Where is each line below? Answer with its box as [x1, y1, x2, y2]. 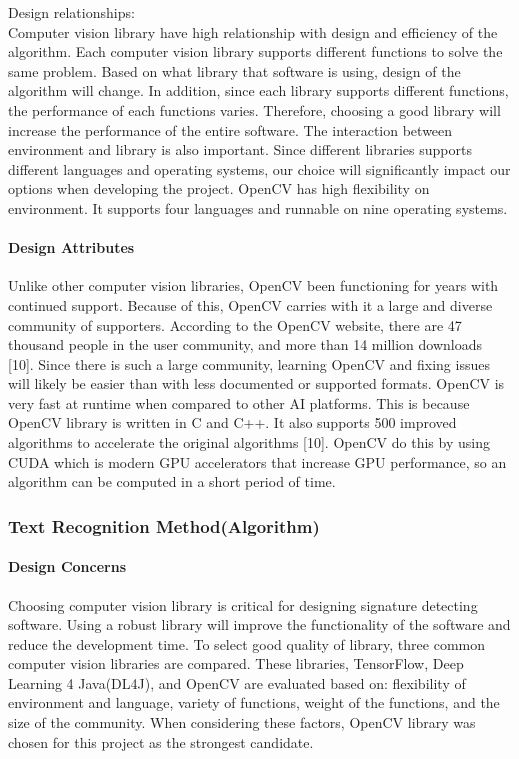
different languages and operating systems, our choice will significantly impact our [8, 158, 511, 179]
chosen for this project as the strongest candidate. [8, 731, 314, 752]
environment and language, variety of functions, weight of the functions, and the [8, 692, 500, 713]
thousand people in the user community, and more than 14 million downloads [8, 334, 483, 355]
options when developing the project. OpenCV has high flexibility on [8, 178, 430, 199]
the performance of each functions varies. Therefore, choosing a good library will [8, 99, 501, 120]
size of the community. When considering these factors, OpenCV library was [8, 712, 476, 733]
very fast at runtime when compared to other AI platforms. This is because [8, 392, 470, 413]
